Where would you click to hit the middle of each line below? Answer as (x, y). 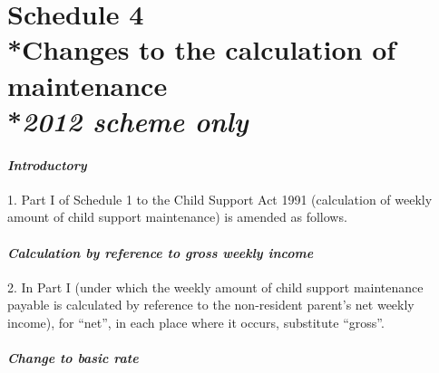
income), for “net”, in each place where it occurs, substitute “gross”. (196, 322)
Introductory (47, 164)
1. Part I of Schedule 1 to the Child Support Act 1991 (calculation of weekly (220, 199)
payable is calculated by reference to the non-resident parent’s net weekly (211, 305)
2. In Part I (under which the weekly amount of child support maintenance (215, 287)
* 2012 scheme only (128, 120)
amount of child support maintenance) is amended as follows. (177, 217)
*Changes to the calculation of (202, 49)
